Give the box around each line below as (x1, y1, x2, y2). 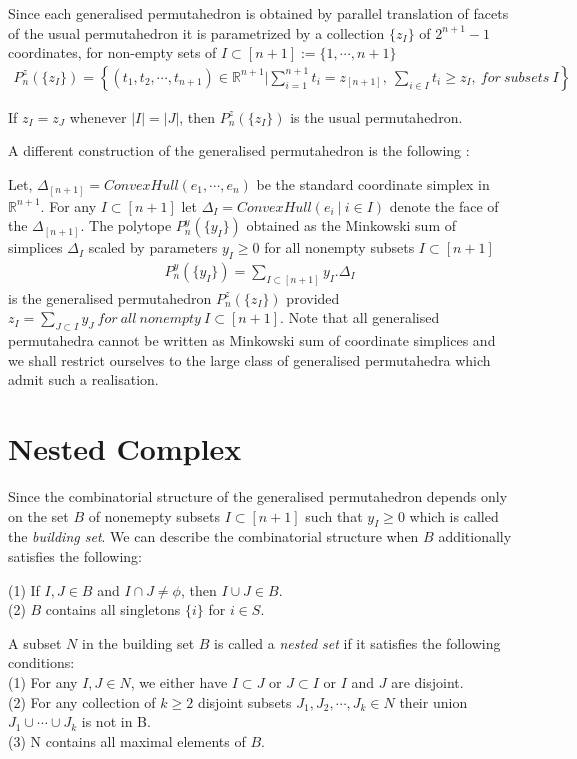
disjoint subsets (197, 691, 292, 712)
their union (399, 691, 468, 712)
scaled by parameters (88, 237, 218, 258)
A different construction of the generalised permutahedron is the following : (8, 140, 470, 161)
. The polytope (80, 215, 172, 236)
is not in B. (81, 711, 151, 732)
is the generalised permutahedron (8, 287, 212, 308)
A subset (8, 632, 62, 653)
